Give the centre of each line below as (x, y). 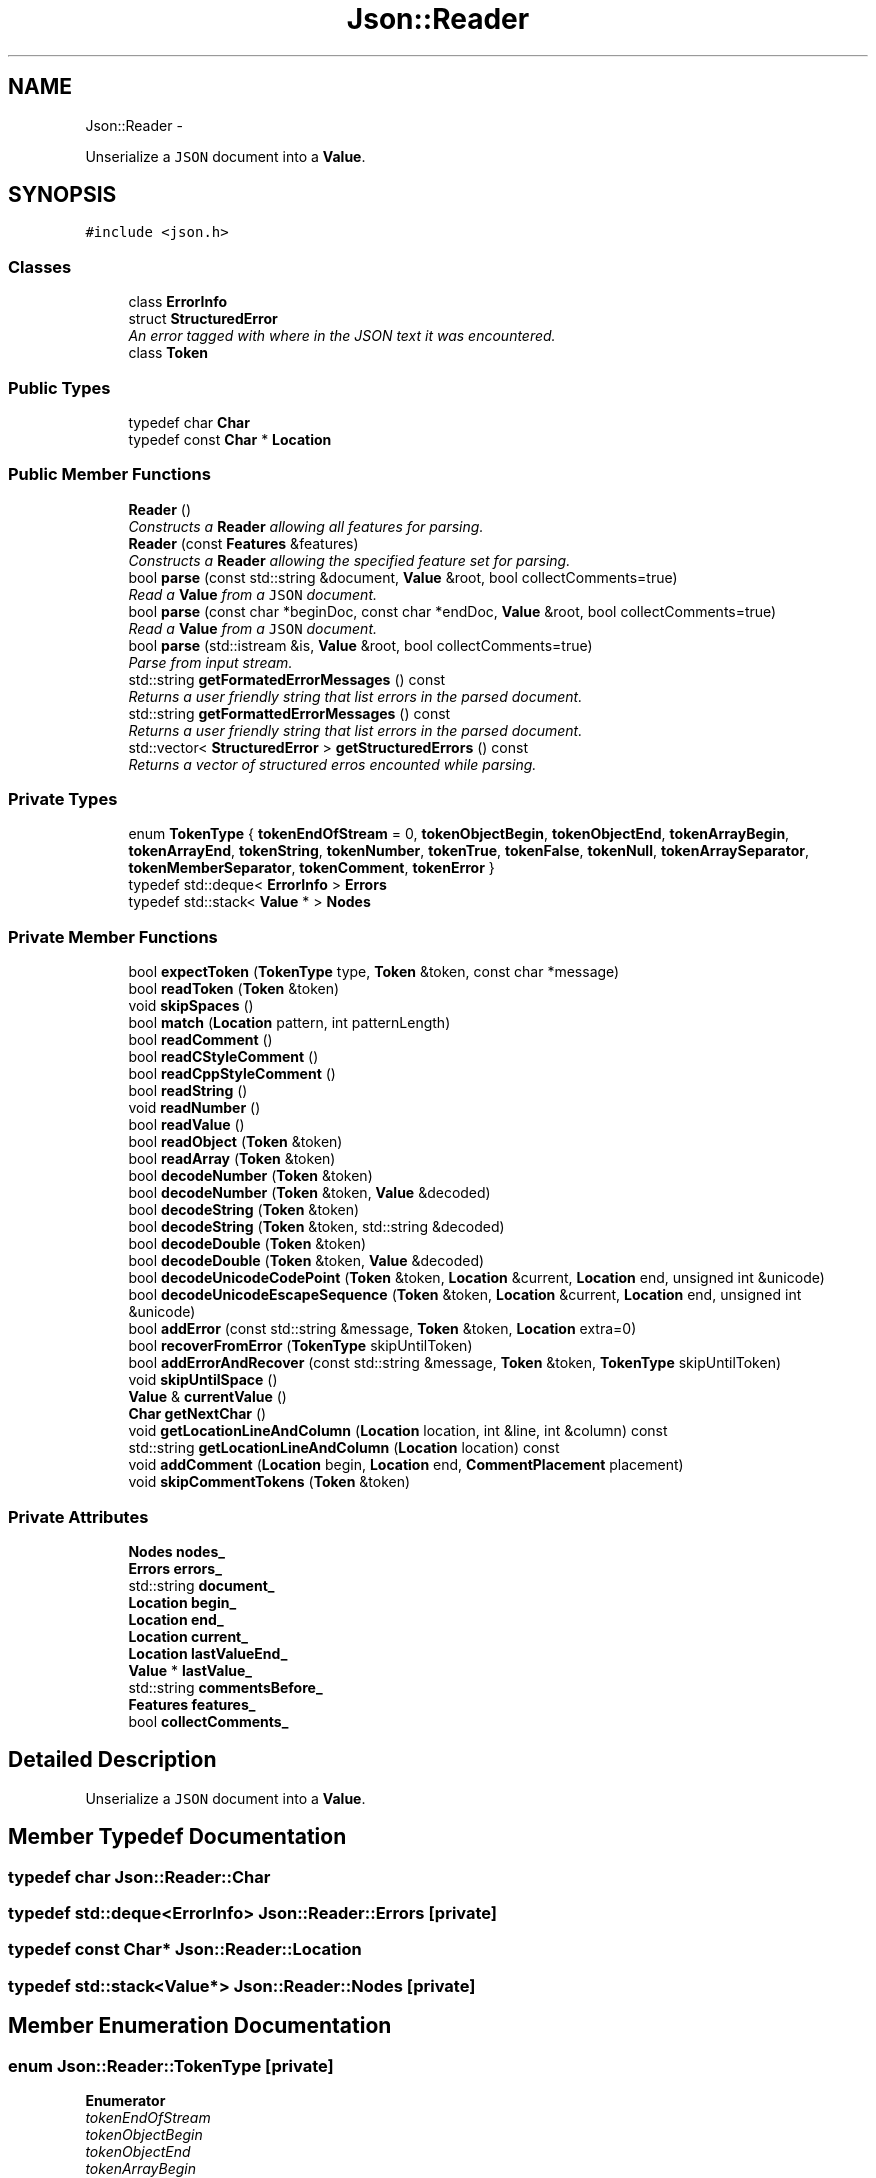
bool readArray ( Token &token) (232, 1159)
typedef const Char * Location (230, 439)
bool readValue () (186, 1125)
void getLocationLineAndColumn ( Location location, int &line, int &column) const (398, 1431)
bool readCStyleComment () (223, 1057)
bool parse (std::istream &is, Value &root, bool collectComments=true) (360, 645)
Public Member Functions (109, 474)
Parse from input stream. (210, 662)
